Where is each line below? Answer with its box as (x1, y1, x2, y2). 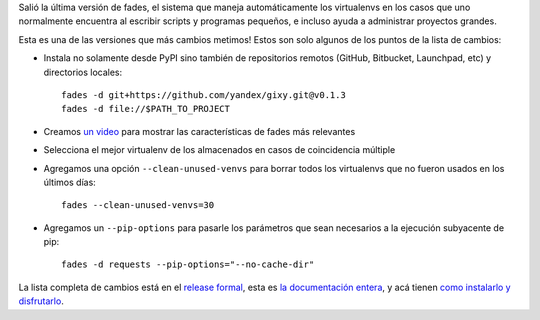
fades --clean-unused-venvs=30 (61, 200, 215, 211)
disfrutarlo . (18, 295, 64, 307)
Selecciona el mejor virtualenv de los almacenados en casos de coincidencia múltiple (43, 144, 396, 156)
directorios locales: (43, 66, 123, 78)
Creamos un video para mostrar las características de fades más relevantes (43, 125, 356, 137)
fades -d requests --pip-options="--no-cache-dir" (61, 259, 315, 270)
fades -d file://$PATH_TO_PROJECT (61, 103, 230, 115)
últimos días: (43, 176, 97, 188)
